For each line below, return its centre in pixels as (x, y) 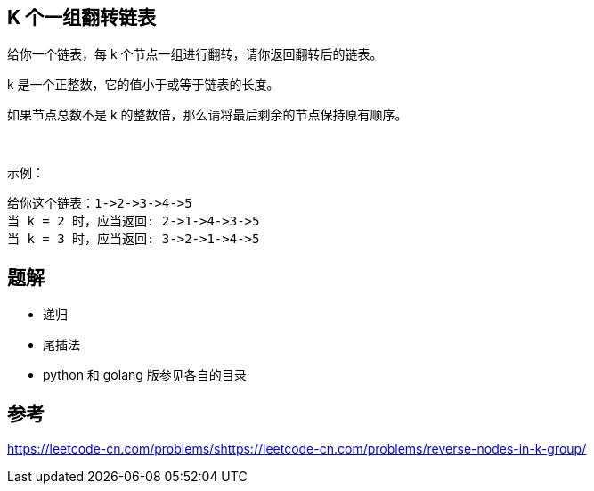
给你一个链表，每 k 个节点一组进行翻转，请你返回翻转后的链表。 (195, 54)
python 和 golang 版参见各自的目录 (145, 375)
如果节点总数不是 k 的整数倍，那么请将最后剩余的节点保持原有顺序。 (207, 115)
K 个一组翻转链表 (82, 17)
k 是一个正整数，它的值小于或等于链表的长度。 (143, 85)
